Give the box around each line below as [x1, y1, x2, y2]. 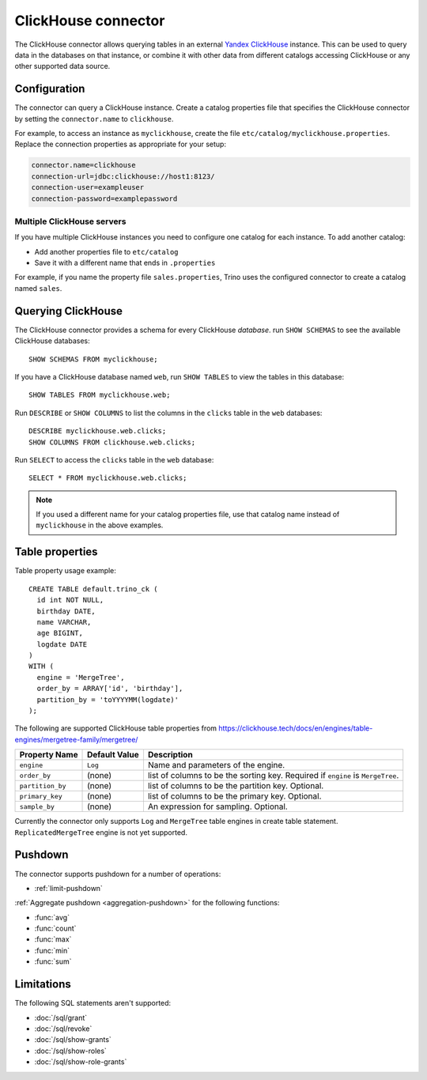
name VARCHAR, [36, 617, 92, 626]
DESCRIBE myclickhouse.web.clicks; [28, 427, 167, 436]
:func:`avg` [34, 912, 70, 922]
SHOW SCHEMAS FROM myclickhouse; [28, 354, 158, 364]
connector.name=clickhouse [31, 160, 136, 170]
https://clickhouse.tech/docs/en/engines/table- [218, 723, 373, 733]
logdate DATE [36, 640, 88, 648]
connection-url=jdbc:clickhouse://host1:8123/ [31, 172, 215, 181]
